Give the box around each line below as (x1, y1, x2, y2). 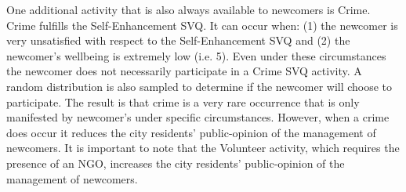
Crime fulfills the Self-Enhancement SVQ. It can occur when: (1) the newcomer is (6, 16, 398, 33)
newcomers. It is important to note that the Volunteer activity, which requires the (6, 139, 400, 156)
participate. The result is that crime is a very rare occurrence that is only (6, 93, 360, 110)
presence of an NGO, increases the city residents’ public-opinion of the (6, 154, 345, 171)
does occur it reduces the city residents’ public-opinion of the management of (6, 124, 376, 140)
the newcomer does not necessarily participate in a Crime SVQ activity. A (6, 63, 362, 79)
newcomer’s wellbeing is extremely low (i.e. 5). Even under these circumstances (6, 47, 386, 63)
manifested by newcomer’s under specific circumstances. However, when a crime (6, 109, 390, 125)
